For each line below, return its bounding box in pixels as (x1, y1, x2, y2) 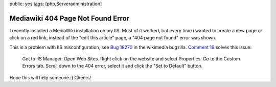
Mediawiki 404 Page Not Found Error (9, 14, 130, 23)
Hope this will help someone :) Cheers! (9, 74, 91, 80)
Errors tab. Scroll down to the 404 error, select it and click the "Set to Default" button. (22, 63, 203, 69)
